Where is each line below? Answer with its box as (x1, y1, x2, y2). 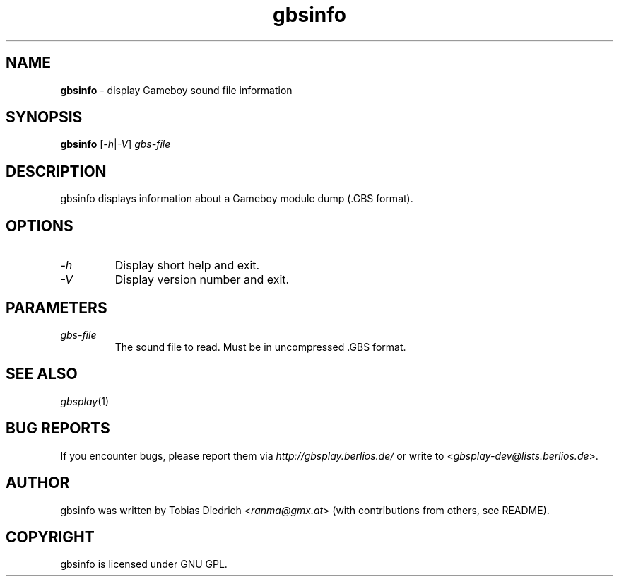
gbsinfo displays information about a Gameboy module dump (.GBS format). (60, 192, 413, 205)
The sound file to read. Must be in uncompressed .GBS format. (114, 340, 406, 353)
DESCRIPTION (6, 162, 107, 180)
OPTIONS (6, 216, 73, 235)
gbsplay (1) (60, 395, 110, 407)
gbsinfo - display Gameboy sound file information (60, 83, 293, 96)
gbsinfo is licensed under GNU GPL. (60, 558, 228, 571)
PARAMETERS (6, 298, 107, 317)
